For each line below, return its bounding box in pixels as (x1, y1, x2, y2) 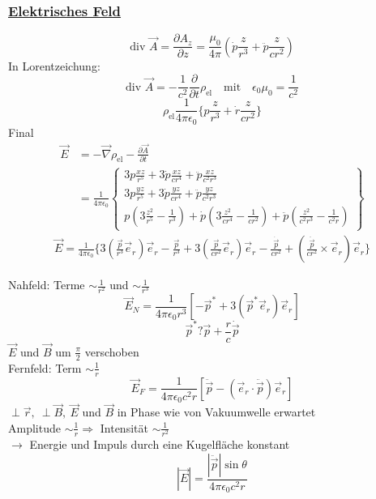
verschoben (84, 343, 139, 360)
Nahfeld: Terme (8, 276, 85, 293)
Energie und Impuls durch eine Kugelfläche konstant (29, 435, 290, 452)
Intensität (100, 419, 148, 436)
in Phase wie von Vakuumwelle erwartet (117, 403, 316, 420)
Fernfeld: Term (8, 359, 82, 376)
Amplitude (8, 419, 61, 436)
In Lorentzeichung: (8, 57, 100, 74)
